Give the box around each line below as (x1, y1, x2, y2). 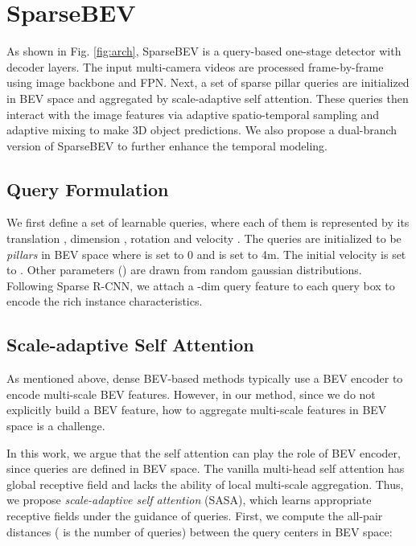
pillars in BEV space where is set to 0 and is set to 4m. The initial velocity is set (6, 245, 406, 262)
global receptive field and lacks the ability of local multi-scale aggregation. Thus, (6, 475, 404, 492)
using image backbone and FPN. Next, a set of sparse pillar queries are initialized (6, 74, 410, 91)
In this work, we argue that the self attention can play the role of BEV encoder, (6, 444, 401, 461)
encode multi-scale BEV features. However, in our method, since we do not (6, 385, 376, 402)
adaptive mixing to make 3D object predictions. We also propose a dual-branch (6, 121, 397, 138)
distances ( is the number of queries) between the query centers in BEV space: (6, 523, 393, 540)
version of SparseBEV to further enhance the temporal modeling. (6, 137, 327, 154)
